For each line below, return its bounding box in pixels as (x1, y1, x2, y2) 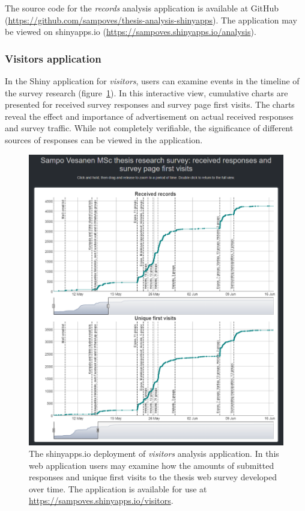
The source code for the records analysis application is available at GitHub (5, 2, 279, 14)
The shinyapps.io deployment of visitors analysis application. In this (29, 447, 279, 460)
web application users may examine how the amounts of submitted (29, 459, 274, 471)
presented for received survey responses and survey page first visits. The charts (5, 98, 295, 111)
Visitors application (5, 51, 101, 66)
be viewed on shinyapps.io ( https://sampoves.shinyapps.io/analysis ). (5, 25, 256, 38)
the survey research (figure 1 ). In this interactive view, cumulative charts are (5, 86, 288, 99)
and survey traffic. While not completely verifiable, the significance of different (5, 122, 294, 134)
